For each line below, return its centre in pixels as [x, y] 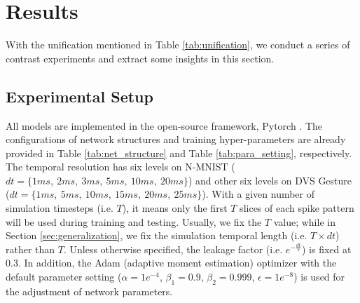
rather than [30, 249]
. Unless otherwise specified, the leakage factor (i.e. [173, 249]
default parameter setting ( [64, 277]
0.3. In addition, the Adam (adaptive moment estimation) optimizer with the [171, 263]
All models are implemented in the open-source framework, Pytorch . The [164, 125]
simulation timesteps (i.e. [60, 208]
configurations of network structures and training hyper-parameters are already [176, 139]
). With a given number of [258, 194]
